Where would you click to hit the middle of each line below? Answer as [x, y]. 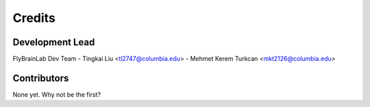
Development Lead [54, 42]
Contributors [41, 78]
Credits [34, 18]
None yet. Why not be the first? [57, 94]
